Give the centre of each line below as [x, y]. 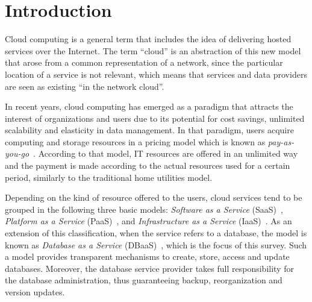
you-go [17, 153]
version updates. [35, 292]
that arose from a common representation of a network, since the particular [144, 62]
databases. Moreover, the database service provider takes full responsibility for [149, 268]
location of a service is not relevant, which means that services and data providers [156, 74]
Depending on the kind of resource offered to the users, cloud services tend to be [154, 197]
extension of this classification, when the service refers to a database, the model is [156, 233]
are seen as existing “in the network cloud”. [85, 86]
